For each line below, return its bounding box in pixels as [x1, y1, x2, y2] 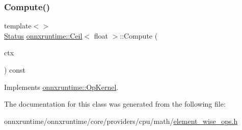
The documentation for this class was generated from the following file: [4, 99, 226, 109]
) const [4, 64, 26, 75]
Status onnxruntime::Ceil [4, 30, 83, 41]
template [4, 20, 32, 31]
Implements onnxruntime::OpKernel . [4, 81, 119, 92]
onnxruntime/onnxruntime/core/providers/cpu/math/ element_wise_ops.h [4, 115, 238, 126]
